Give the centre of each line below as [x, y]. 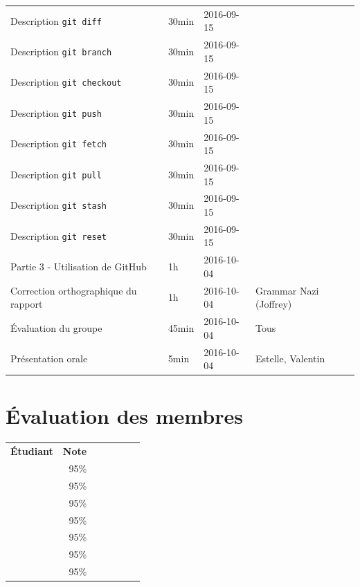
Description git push [56, 112]
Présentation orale [49, 358]
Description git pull [56, 174]
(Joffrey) [273, 304]
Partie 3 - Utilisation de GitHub [79, 267]
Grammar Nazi [287, 290]
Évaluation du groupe [56, 327]
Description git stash [59, 205]
